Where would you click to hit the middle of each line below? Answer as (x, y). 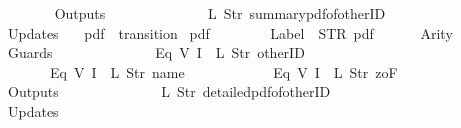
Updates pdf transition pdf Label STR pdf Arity (230, 32)
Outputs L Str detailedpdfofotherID (169, 91)
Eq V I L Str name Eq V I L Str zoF (223, 71)
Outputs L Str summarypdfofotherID (220, 13)
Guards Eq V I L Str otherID (156, 52)
